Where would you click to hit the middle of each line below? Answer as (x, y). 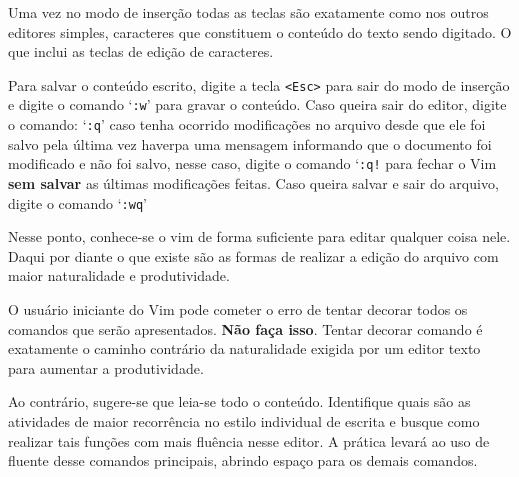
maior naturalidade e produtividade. (119, 275)
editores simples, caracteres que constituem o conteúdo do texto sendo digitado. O (260, 31)
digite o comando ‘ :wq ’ (77, 202)
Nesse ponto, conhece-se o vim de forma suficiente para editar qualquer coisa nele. (259, 236)
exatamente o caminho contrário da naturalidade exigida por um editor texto (244, 348)
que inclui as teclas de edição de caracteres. (141, 51)
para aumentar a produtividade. (106, 367)
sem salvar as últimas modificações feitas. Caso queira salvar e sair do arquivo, (253, 183)
